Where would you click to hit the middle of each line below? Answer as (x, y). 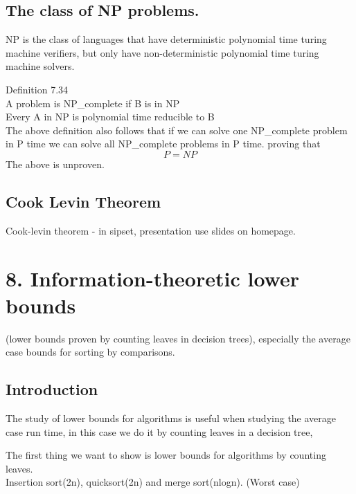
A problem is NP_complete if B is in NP (93, 103)
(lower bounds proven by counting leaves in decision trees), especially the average (178, 338)
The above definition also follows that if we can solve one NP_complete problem (177, 130)
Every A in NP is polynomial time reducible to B (110, 117)
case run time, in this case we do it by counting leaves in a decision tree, (159, 431)
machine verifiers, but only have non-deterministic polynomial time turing (162, 52)
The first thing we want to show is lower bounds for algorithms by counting (166, 455)
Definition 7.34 (37, 89)
